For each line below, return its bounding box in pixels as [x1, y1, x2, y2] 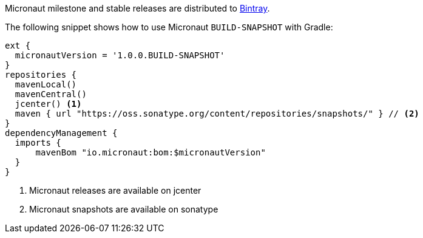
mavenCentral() [15, 89, 87, 99]
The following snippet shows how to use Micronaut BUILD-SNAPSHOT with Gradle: [5, 22, 333, 32]
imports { [15, 138, 61, 148]
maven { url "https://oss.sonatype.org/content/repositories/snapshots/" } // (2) [15, 109, 419, 118]
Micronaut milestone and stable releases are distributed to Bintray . [5, 3, 270, 13]
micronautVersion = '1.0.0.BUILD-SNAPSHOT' [15, 50, 225, 60]
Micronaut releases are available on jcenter [29, 185, 201, 195]
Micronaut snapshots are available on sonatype [29, 204, 218, 214]
